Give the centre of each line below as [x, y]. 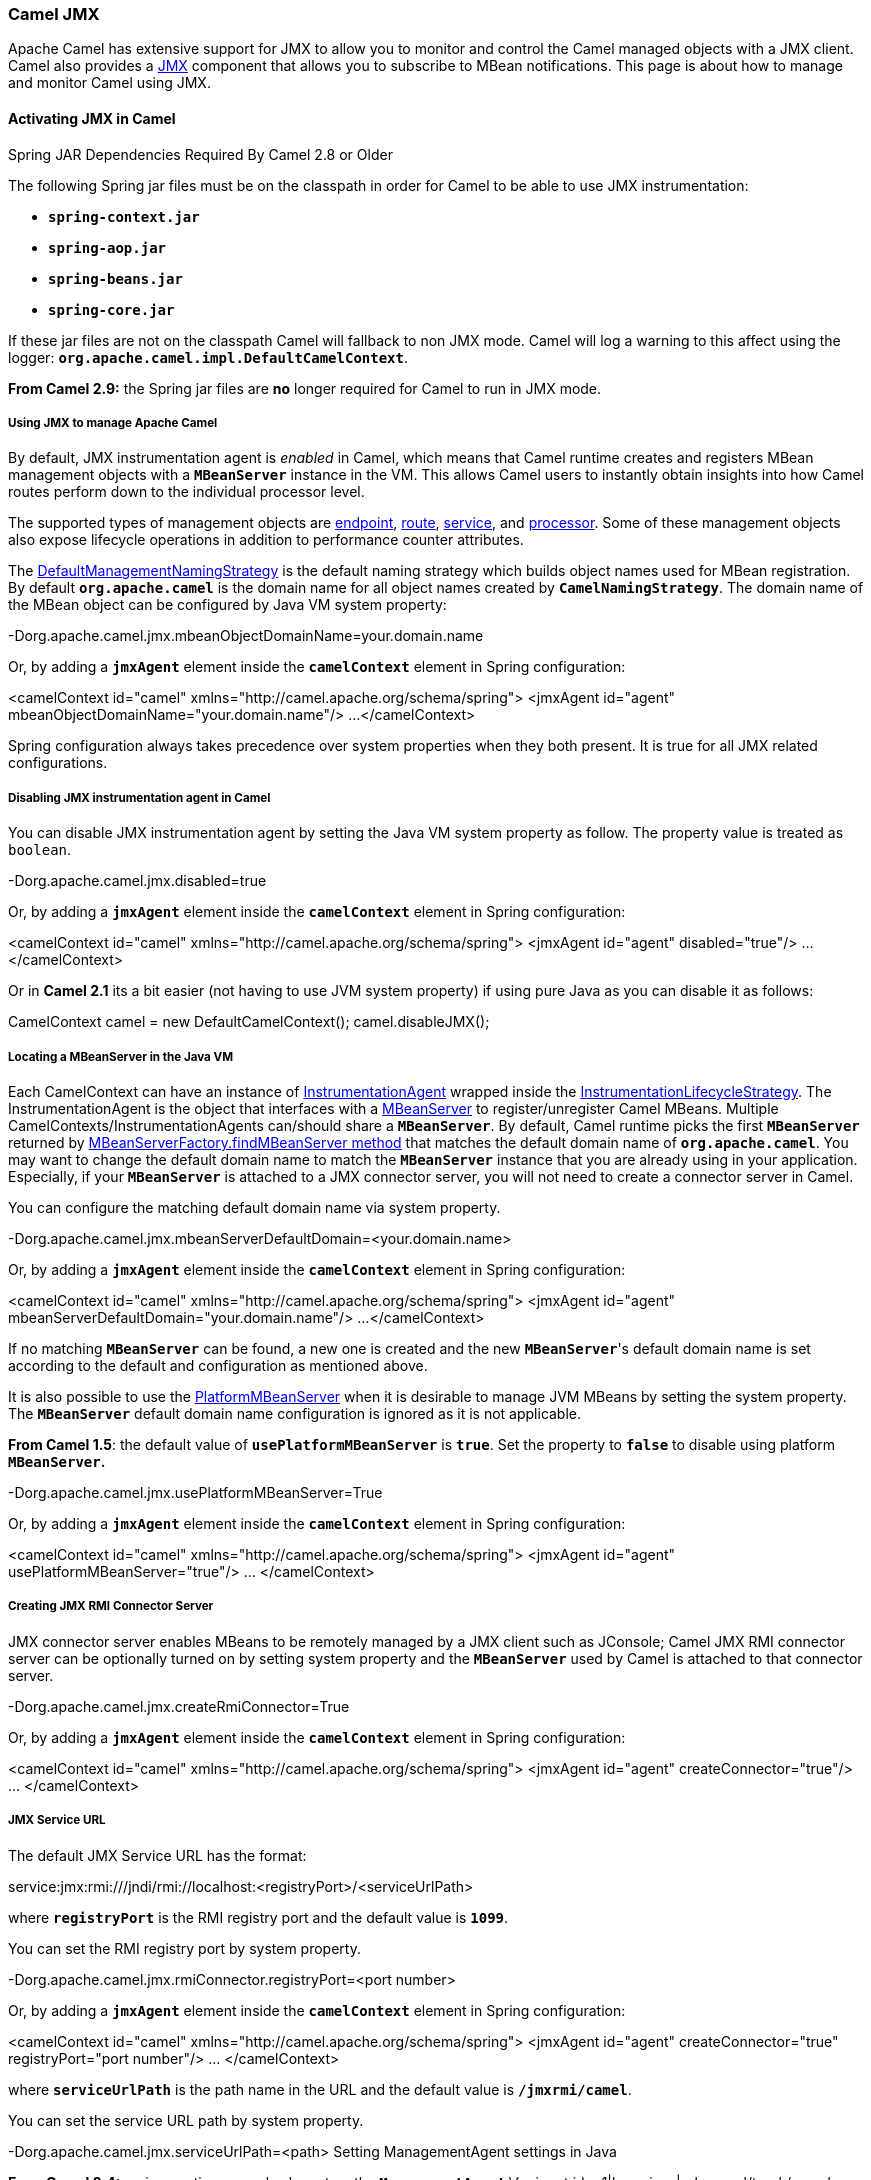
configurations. [58, 763]
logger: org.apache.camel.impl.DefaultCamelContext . [208, 357]
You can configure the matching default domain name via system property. [254, 1207]
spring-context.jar [124, 216]
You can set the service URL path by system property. [186, 2120]
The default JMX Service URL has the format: [157, 1855]
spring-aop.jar [107, 247]
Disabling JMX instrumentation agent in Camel [139, 797]
